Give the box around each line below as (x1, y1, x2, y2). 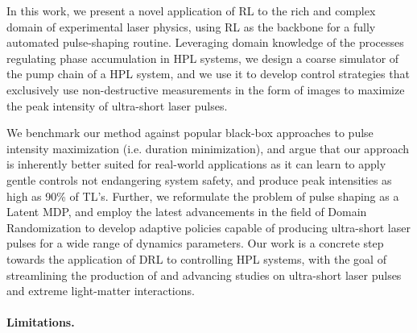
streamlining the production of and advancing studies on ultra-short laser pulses (6, 266, 402, 283)
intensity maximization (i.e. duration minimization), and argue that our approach (6, 139, 410, 156)
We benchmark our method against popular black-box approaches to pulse (6, 124, 374, 141)
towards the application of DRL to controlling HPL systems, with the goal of (6, 250, 386, 267)
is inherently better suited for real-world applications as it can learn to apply (6, 156, 386, 173)
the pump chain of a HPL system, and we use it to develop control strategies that (6, 65, 410, 82)
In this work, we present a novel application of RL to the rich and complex (6, 2, 376, 19)
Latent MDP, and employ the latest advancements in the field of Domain (6, 203, 367, 220)
